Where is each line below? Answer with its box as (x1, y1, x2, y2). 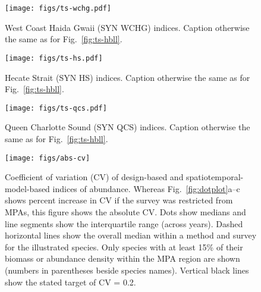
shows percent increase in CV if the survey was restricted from (5, 194, 233, 206)
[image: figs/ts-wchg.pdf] (5, 4, 111, 12)
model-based (5, 182, 50, 194)
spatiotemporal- (186, 171, 244, 183)
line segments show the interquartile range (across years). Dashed (5, 217, 243, 230)
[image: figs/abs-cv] (5, 153, 90, 162)
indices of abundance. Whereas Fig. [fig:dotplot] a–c (52, 182, 240, 194)
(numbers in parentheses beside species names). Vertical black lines (5, 263, 249, 276)
